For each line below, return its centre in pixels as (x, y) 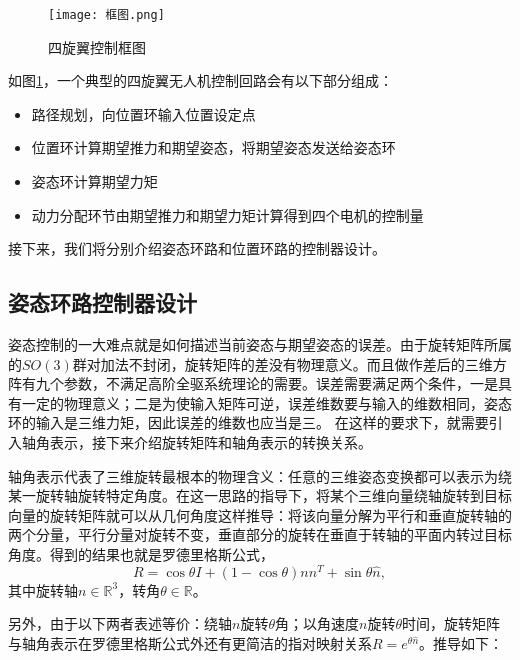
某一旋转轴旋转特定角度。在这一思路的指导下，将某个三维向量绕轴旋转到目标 (260, 495)
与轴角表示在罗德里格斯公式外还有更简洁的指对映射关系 (190, 642)
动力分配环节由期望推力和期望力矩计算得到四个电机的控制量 (227, 214)
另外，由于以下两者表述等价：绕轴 (120, 623)
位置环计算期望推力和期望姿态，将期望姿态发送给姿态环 (213, 147)
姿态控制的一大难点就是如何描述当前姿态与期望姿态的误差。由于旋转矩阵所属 (260, 344)
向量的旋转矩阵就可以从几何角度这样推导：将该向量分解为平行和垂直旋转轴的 (260, 514)
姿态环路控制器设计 (102, 302)
